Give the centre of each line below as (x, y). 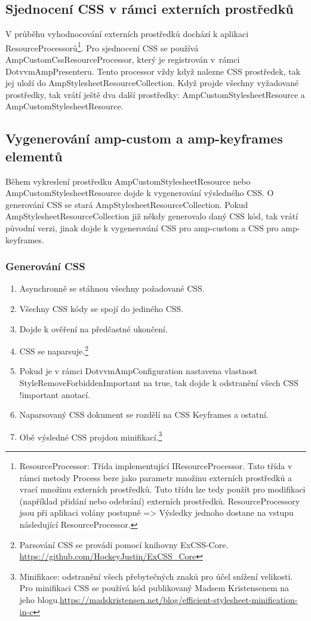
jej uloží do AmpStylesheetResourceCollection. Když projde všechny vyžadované (152, 83)
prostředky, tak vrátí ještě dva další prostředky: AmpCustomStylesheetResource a (155, 94)
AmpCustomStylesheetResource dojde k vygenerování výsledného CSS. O (140, 193)
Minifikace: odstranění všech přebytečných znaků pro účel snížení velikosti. (156, 576)
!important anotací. (55, 394)
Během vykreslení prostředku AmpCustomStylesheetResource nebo (128, 181)
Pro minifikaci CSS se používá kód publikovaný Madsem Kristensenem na (154, 588)
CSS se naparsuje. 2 (54, 350)
